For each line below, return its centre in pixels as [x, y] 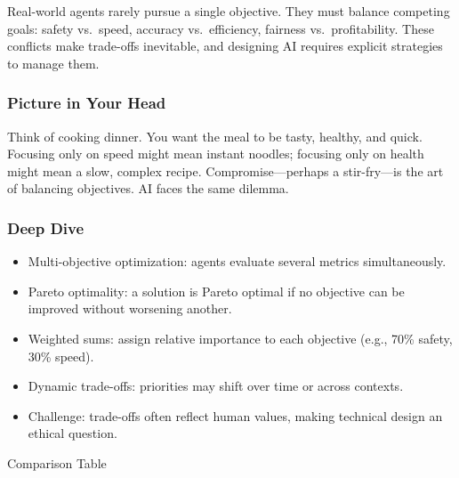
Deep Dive [46, 227]
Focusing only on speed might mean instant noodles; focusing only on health [216, 154]
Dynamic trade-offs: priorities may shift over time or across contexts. [216, 386]
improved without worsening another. [130, 308]
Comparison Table [57, 462]
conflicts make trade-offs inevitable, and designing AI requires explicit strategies [225, 46]
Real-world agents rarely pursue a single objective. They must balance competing [229, 11]
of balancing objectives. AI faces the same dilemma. [148, 188]
